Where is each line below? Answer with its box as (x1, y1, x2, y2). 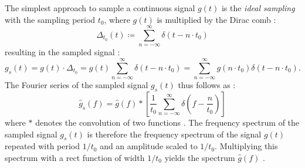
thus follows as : (178, 79, 236, 91)
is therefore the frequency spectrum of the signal (87, 127, 262, 140)
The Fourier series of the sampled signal (5, 79, 148, 91)
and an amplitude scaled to (100, 140, 198, 152)
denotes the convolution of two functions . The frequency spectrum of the (35, 116, 300, 128)
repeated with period (5, 140, 80, 152)
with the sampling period (5, 13, 96, 25)
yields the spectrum (164, 151, 235, 163)
